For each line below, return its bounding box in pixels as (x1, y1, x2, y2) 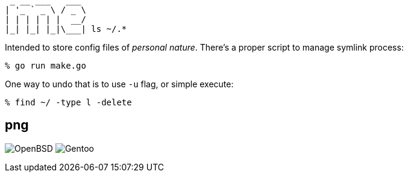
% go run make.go (5, 61, 86, 70)
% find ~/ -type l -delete (5, 98, 132, 107)
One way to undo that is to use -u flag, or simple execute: (5, 79, 234, 89)
